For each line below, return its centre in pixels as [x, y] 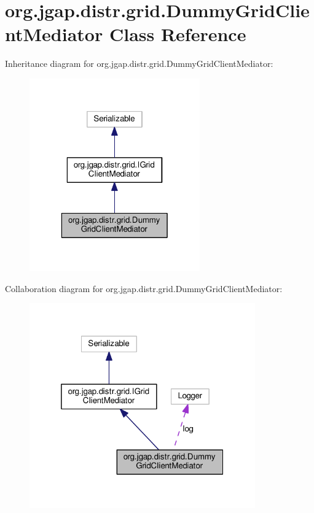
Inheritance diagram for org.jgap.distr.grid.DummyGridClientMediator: [139, 64]
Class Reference [178, 34]
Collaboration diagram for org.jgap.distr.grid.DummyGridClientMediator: [144, 288]
